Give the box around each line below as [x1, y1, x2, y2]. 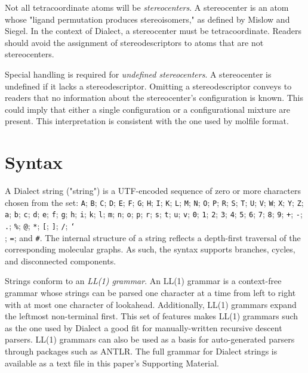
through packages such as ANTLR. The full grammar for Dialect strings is [5, 345, 278, 357]
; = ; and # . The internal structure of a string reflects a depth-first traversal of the [5, 231, 301, 243]
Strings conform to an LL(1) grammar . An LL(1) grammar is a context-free [5, 275, 282, 287]
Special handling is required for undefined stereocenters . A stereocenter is [5, 67, 272, 80]
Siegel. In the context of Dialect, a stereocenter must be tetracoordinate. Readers [5, 24, 301, 37]
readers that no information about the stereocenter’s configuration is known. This [5, 91, 303, 104]
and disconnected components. [5, 254, 116, 267]
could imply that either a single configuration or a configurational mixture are [5, 103, 290, 115]
